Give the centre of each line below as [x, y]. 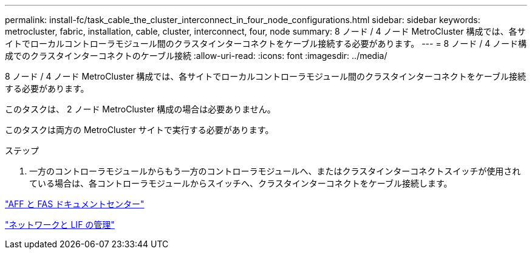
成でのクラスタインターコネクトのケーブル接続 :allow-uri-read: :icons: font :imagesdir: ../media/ [196, 56]
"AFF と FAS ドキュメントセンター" [75, 204]
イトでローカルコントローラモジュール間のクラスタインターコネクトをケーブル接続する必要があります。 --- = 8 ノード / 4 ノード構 [266, 43]
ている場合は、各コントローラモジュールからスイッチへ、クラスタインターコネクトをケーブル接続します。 [241, 183]
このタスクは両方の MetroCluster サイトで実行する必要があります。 [139, 130]
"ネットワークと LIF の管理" [60, 225]
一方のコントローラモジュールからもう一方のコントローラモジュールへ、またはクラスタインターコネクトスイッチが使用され [275, 171]
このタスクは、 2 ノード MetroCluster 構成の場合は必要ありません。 [140, 109]
